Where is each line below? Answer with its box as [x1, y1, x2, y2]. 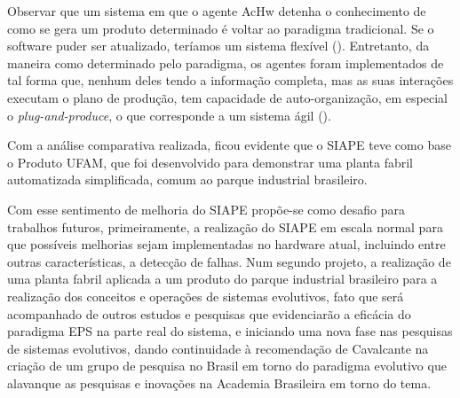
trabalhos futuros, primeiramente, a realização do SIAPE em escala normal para [7, 217, 443, 236]
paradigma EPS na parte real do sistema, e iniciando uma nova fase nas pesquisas [7, 322, 453, 340]
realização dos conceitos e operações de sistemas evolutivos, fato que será [7, 286, 404, 305]
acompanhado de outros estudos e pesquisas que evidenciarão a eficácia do [7, 304, 411, 323]
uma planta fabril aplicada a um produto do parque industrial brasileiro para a [7, 269, 438, 288]
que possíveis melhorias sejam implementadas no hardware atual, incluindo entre [7, 235, 446, 254]
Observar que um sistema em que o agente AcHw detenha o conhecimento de [7, 2, 426, 20]
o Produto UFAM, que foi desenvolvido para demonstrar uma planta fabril [7, 152, 413, 171]
